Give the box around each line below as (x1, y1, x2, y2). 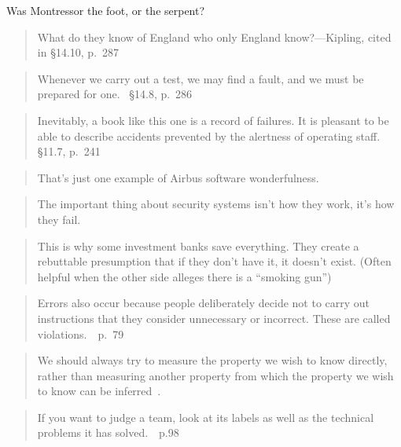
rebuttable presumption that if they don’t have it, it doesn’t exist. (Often (37, 253, 392, 269)
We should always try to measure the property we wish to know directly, (37, 352, 388, 368)
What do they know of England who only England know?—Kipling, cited (37, 28, 392, 45)
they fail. (37, 211, 81, 227)
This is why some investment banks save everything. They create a (37, 237, 359, 254)
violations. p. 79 (37, 325, 124, 342)
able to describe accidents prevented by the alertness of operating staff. (37, 127, 381, 144)
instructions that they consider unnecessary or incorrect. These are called (37, 310, 391, 326)
